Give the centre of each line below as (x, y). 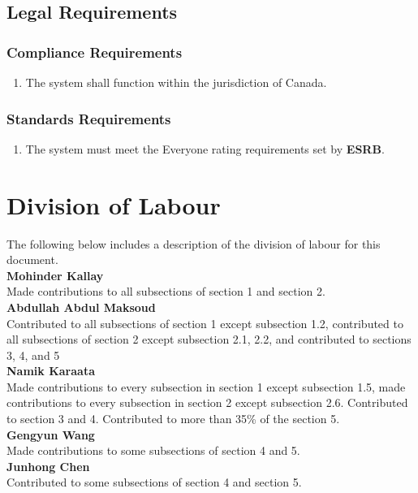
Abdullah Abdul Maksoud (81, 307)
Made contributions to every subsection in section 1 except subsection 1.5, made (206, 386)
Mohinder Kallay (55, 275)
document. (32, 259)
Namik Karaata (51, 371)
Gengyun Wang (51, 434)
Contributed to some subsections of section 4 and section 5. (154, 482)
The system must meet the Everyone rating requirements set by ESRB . (205, 148)
